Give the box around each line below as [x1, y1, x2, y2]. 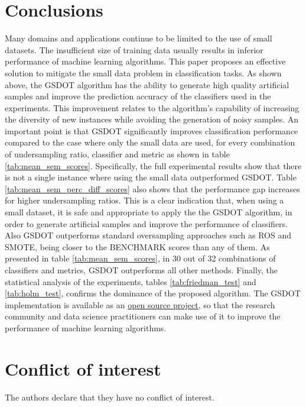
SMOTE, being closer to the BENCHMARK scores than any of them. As [5, 240, 270, 253]
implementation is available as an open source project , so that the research [5, 298, 275, 311]
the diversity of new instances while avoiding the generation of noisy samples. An [5, 113, 299, 125]
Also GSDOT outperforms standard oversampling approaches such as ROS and [5, 229, 292, 241]
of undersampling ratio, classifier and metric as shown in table [5, 148, 230, 160]
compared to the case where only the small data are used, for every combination [5, 136, 295, 148]
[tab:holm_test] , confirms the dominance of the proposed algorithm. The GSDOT [5, 287, 301, 299]
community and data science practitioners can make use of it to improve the [5, 310, 281, 322]
